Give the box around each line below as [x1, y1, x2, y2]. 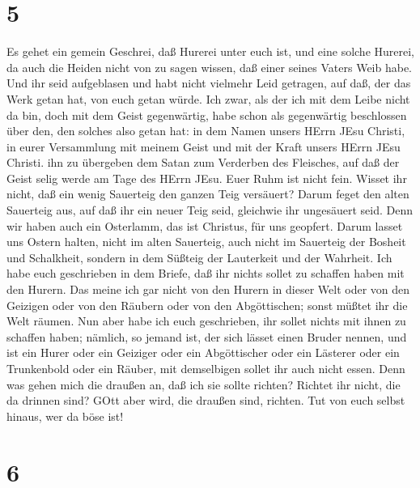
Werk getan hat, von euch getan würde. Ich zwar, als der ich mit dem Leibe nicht [6, 90, 410, 107]
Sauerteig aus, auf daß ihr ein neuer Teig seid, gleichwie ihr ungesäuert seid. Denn [6, 202, 413, 219]
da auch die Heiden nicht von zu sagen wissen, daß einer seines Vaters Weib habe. [6, 58, 413, 75]
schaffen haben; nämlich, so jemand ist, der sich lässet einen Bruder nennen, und [6, 328, 407, 345]
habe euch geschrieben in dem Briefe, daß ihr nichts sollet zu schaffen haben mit [6, 265, 405, 282]
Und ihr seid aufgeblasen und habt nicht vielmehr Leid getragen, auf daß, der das [6, 74, 411, 91]
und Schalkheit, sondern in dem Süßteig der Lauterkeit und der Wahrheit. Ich [6, 248, 392, 265]
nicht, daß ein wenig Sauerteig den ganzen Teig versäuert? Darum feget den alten [6, 185, 409, 202]
